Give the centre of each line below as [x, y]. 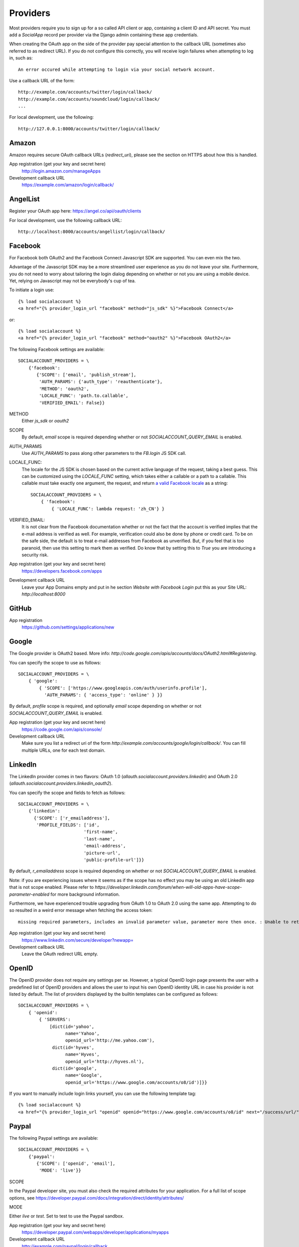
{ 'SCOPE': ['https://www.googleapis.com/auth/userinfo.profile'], [123, 688]
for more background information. [85, 894]
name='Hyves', [82, 1054]
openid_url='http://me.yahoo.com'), [110, 1040]
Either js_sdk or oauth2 [45, 421]
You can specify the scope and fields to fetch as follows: [67, 793]
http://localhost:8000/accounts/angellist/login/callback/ [92, 232]
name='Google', [83, 1075]
